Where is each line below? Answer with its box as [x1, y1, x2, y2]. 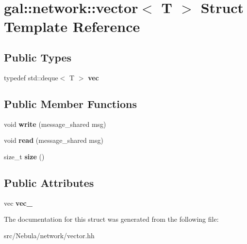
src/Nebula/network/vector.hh [4, 230, 95, 240]
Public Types [4, 49, 72, 64]
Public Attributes [4, 175, 94, 190]
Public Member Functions [4, 96, 137, 111]
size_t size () [4, 151, 45, 161]
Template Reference [4, 16, 140, 36]
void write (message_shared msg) [4, 119, 106, 129]
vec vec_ [4, 198, 33, 208]
